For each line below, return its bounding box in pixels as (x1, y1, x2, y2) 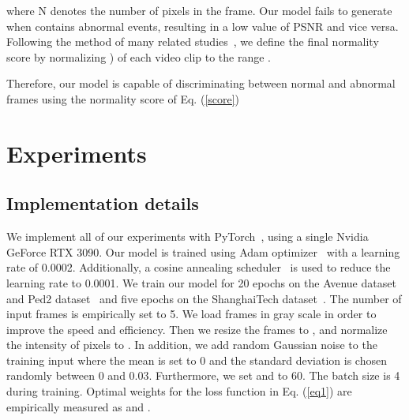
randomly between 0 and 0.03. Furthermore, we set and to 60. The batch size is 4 (6, 367, 400, 384)
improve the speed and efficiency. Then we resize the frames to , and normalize (6, 321, 388, 337)
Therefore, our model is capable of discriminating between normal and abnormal (6, 75, 396, 92)
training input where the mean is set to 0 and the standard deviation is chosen (6, 351, 387, 368)
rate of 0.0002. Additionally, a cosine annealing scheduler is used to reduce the (6, 259, 391, 276)
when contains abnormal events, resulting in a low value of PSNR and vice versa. (6, 17, 399, 34)
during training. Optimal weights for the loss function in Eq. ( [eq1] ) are (6, 383, 352, 399)
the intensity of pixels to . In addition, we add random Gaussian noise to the (6, 336, 377, 353)
